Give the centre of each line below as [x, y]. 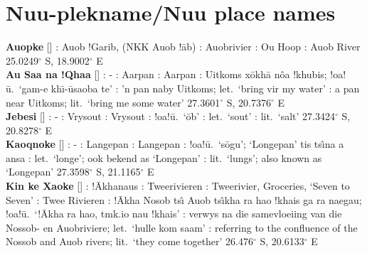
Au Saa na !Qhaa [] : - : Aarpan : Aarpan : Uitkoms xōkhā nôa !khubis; [166, 74]
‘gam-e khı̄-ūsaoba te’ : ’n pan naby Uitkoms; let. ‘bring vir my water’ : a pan [189, 88]
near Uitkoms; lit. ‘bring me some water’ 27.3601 [113, 102]
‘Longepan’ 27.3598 [48, 172]
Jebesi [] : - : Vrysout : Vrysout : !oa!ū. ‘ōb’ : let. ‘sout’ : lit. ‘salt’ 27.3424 [170, 116]
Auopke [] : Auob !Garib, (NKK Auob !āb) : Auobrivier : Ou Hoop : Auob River [183, 47]
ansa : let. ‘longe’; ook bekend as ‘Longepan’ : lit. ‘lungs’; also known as [164, 157]
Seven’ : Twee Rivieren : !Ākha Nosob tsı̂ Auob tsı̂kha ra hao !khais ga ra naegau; [184, 199]
